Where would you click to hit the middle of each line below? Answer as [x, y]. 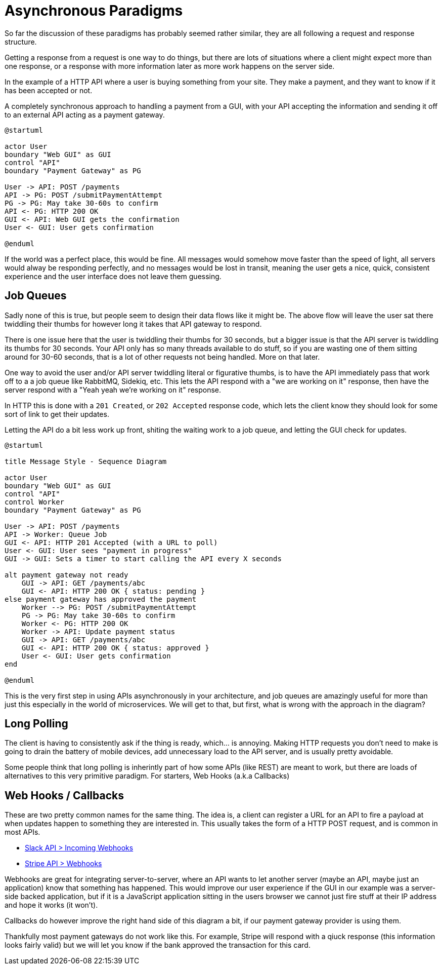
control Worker [35, 502]
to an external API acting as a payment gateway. [85, 114]
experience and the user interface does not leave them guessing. [113, 276]
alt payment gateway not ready [67, 575]
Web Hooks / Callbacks [64, 795]
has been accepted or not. [49, 90]
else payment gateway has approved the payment [101, 599]
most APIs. [23, 832]
